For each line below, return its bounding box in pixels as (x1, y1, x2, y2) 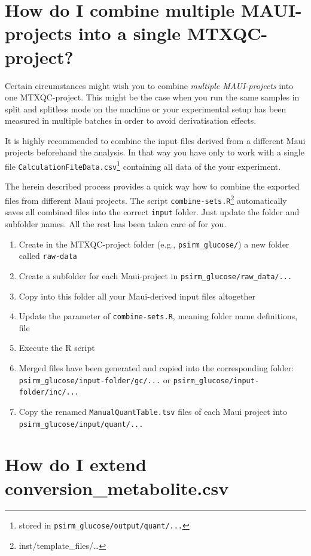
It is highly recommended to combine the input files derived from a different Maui (5, 134, 306, 146)
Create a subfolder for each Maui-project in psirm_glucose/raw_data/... (19, 269, 292, 282)
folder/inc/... (19, 388, 80, 397)
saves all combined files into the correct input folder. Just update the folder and (5, 206, 300, 218)
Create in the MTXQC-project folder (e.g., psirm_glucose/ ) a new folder (19, 237, 289, 250)
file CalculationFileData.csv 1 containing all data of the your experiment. (5, 158, 281, 172)
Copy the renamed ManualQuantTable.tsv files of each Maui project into (19, 405, 288, 417)
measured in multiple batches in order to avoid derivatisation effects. (5, 114, 257, 127)
